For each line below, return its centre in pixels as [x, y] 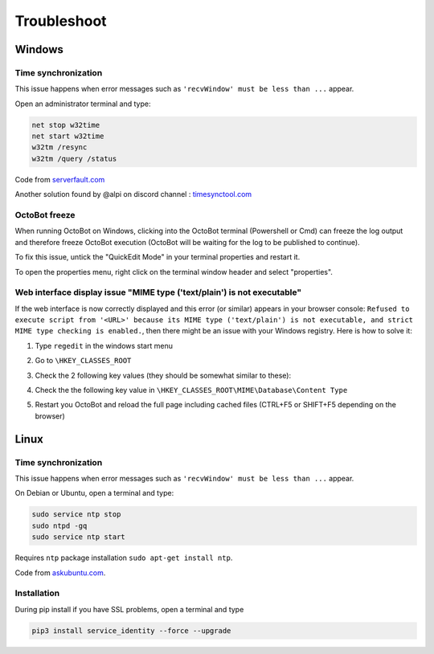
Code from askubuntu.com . [60, 572]
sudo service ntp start [79, 537]
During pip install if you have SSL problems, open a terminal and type [129, 609]
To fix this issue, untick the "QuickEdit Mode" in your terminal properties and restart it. [158, 257]
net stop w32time [66, 125]
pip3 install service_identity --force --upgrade [131, 630]
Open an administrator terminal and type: [83, 104]
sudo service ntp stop [76, 515]
